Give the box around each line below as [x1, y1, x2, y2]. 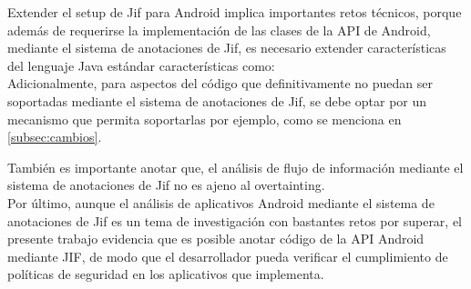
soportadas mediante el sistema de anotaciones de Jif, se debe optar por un [7, 91, 427, 110]
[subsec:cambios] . [7, 127, 102, 146]
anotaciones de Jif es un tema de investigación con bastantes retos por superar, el [7, 211, 463, 230]
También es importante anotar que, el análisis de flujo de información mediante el [7, 157, 464, 176]
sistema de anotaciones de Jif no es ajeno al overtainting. [7, 175, 325, 194]
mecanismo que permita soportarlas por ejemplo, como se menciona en [7, 109, 402, 128]
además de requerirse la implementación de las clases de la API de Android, [7, 20, 431, 39]
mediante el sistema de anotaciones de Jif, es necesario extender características [7, 38, 446, 57]
